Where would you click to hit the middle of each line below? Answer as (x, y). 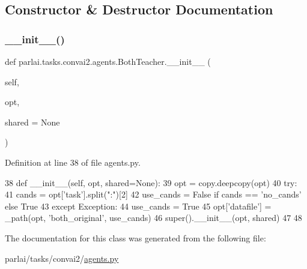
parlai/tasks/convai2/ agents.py (62, 258)
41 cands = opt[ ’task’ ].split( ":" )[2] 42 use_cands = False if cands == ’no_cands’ (153, 194)
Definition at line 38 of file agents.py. (73, 162)
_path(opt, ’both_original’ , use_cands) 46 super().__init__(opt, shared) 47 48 (153, 218)
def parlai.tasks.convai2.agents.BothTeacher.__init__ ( (108, 61)
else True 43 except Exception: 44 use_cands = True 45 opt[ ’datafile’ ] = (138, 206)
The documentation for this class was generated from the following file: (135, 237)
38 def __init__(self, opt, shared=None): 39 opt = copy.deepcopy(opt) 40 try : (151, 182)
